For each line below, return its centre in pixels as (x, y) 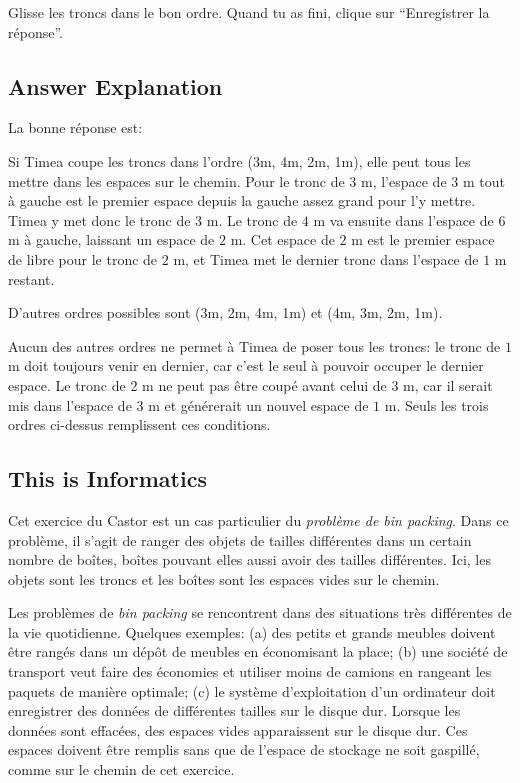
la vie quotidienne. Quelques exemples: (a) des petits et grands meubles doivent (252, 631)
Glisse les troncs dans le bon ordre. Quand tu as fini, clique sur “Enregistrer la (249, 12)
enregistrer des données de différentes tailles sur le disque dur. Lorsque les (234, 710)
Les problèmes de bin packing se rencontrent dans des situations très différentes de (260, 612)
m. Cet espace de (282, 239)
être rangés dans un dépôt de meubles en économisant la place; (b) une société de (258, 651)
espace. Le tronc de (67, 384)
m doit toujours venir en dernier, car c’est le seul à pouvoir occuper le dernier (246, 365)
